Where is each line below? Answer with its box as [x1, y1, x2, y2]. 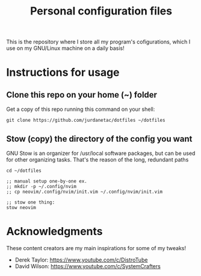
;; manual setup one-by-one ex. [6, 178, 87, 184]
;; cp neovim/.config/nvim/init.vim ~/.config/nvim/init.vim [6, 189, 163, 195]
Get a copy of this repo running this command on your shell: [6, 105, 155, 113]
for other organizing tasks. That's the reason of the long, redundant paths [6, 156, 189, 163]
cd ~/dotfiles [6, 168, 42, 174]
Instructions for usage [6, 66, 120, 80]
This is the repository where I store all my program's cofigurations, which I [6, 38, 191, 46]
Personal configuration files [29, 4, 173, 18]
